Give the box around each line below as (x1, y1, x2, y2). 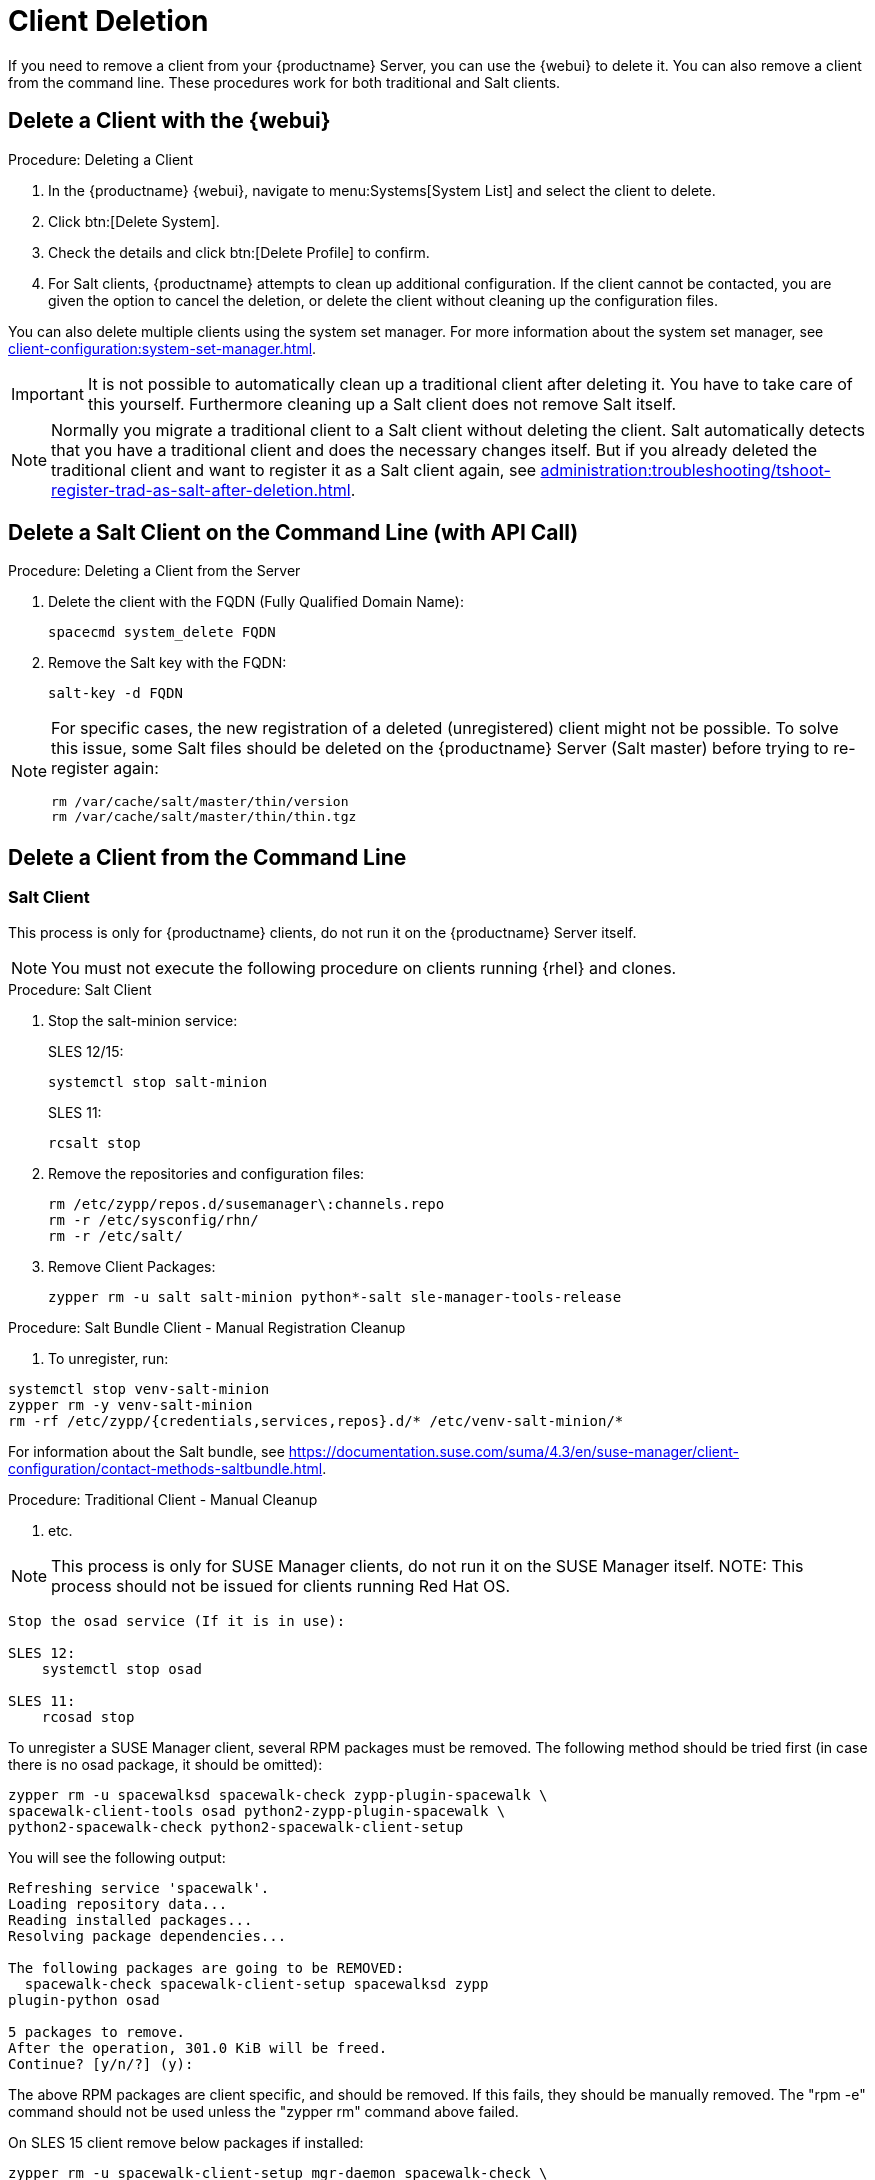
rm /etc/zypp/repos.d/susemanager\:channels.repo (48, 1195, 445, 1212)
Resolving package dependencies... (8, 1927, 287, 1944)
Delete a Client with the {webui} (8, 108, 331, 134)
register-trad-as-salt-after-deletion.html (51, 479, 351, 500)
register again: (51, 758, 159, 779)
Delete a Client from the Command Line (8, 844, 407, 870)
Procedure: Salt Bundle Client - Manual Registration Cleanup (8, 1318, 406, 1336)
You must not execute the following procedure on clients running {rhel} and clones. (51, 957, 677, 978)
